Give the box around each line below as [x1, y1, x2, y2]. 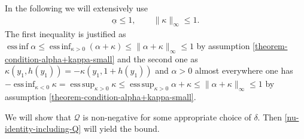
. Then [257, 110, 282, 123]
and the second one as [117, 52, 198, 65]
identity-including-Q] [5, 122, 81, 135]
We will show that [5, 110, 71, 123]
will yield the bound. [83, 122, 160, 135]
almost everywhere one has [194, 64, 293, 77]
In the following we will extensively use [5, 2, 148, 14]
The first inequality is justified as [5, 28, 126, 40]
